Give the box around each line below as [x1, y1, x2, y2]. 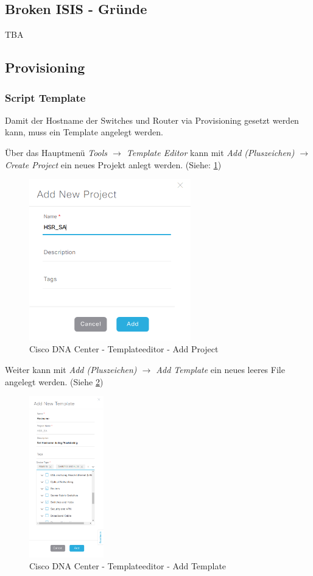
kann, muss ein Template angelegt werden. [5, 126, 163, 138]
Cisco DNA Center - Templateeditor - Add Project [29, 343, 219, 355]
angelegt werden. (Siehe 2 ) [5, 375, 104, 388]
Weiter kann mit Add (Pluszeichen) [5, 363, 137, 375]
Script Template [5, 90, 86, 105]
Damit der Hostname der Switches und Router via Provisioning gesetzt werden [5, 113, 299, 126]
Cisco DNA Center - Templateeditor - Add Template [29, 560, 227, 572]
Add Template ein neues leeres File [156, 363, 285, 375]
